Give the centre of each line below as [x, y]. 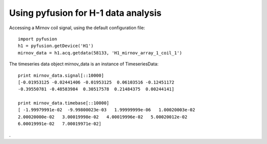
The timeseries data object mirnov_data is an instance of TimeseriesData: [84, 64]
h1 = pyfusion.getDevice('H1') [56, 46]
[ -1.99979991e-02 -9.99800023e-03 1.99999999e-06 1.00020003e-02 [107, 110]
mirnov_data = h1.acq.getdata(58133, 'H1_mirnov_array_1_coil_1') [100, 53]
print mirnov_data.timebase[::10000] [64, 103]
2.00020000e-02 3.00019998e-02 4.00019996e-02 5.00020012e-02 [103, 117]
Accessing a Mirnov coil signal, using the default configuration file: [77, 28]
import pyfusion [38, 39]
